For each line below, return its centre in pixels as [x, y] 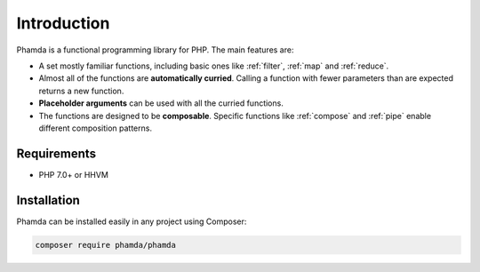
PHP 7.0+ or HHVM [73, 174]
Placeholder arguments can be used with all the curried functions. [161, 103]
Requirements [56, 153]
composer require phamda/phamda [106, 245]
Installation [48, 200]
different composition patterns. [96, 128]
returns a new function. [81, 91]
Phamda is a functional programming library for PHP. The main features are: [155, 50]
